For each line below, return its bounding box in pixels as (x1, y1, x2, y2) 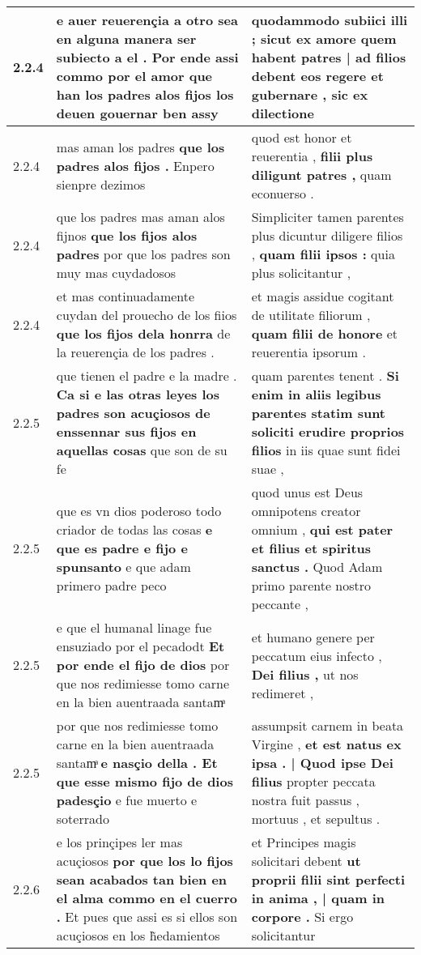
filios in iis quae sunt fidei (251, 441, 401, 459)
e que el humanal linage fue (56, 618, 212, 637)
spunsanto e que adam (56, 557, 191, 576)
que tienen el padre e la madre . (56, 366, 237, 385)
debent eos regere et (251, 66, 384, 85)
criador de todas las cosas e (56, 520, 213, 539)
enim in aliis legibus (251, 385, 381, 403)
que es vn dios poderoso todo (56, 501, 222, 520)
